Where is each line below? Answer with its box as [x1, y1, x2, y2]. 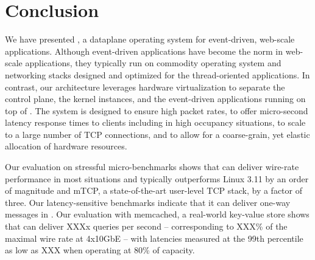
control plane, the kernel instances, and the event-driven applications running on [5, 92, 306, 105]
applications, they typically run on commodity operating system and [25, 56, 281, 69]
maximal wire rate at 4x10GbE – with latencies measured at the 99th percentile [5, 231, 303, 244]
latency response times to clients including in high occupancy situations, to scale [5, 116, 306, 129]
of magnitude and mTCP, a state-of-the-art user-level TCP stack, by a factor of [5, 184, 302, 197]
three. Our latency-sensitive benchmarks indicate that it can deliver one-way [5, 196, 291, 208]
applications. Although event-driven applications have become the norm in [5, 44, 283, 57]
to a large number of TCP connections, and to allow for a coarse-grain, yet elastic [5, 128, 310, 140]
